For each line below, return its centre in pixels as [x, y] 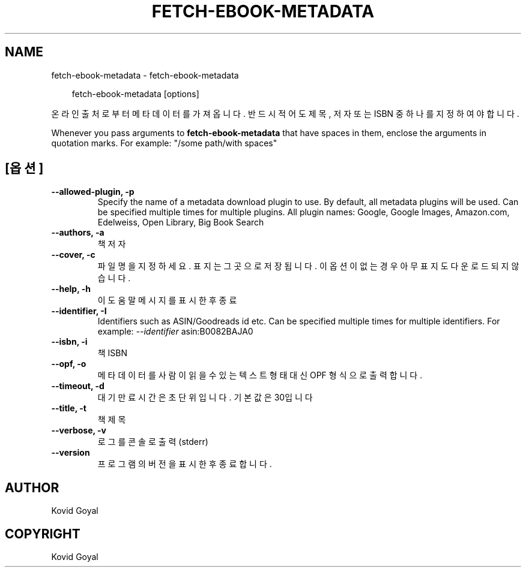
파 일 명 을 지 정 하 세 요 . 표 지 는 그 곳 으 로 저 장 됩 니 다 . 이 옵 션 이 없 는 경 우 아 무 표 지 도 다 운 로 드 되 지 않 [308, 266]
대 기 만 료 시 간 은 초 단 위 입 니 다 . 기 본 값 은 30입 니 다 [205, 398]
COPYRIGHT [43, 534]
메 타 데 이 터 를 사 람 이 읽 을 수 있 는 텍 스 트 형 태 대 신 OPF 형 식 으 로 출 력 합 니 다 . [260, 375]
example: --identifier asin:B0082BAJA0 [175, 332]
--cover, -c [73, 255]
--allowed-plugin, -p [93, 192]
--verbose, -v [79, 430]
